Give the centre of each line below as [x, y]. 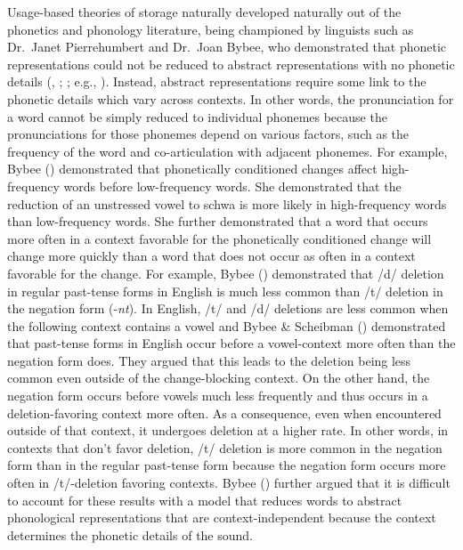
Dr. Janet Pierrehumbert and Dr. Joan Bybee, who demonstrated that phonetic [227, 47]
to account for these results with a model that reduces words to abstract [205, 500]
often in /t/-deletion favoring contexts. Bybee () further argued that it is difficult [229, 483]
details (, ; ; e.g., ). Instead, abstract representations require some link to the [217, 81]
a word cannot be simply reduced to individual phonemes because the [197, 116]
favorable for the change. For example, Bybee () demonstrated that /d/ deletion [226, 273]
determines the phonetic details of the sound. [130, 534]
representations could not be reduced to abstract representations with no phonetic [231, 64]
